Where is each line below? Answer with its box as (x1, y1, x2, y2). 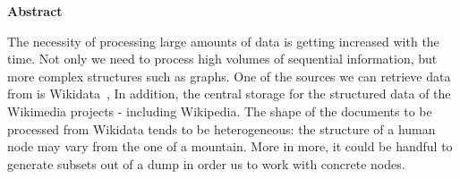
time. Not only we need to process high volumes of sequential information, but (7, 49, 438, 68)
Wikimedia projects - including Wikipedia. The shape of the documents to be (7, 101, 432, 120)
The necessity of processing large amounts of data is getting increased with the (7, 31, 439, 50)
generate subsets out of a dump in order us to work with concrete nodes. (7, 154, 405, 173)
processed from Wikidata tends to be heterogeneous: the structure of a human (7, 119, 436, 138)
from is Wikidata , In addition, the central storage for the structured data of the (7, 84, 451, 103)
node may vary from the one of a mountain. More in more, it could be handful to (7, 137, 453, 156)
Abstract (7, 2, 63, 20)
